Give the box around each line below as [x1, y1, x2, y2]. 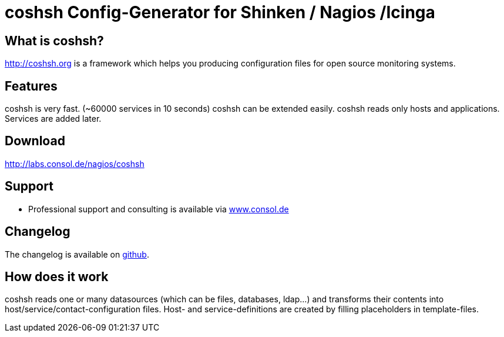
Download [5, 134, 65, 149]
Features [5, 78, 58, 94]
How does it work [5, 269, 109, 284]
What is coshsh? [5, 33, 104, 48]
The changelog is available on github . [5, 249, 149, 259]
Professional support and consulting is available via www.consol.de [28, 203, 289, 214]
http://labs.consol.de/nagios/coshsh [5, 158, 145, 169]
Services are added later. [5, 114, 102, 124]
